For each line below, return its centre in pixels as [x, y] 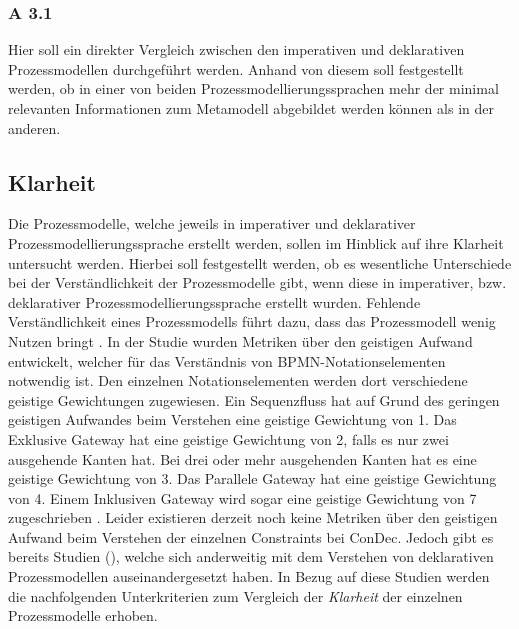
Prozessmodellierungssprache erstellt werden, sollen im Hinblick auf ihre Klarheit [256, 242]
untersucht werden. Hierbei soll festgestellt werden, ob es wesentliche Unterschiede [260, 262]
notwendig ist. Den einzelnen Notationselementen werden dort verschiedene [238, 380]
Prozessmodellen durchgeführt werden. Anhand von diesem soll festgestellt [236, 68]
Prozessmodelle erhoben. [83, 615]
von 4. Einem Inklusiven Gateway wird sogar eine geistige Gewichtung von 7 [242, 497]
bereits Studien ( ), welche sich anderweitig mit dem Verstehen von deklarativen [251, 556]
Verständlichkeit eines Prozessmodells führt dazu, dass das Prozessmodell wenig [252, 321]
